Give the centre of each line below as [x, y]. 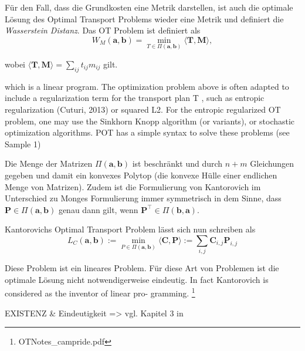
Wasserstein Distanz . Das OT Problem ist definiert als [103, 30]
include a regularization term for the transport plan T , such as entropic [135, 98]
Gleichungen [272, 163]
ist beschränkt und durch [177, 163]
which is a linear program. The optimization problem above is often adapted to [147, 86]
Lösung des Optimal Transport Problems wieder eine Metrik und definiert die [144, 18]
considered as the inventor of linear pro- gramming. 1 [100, 292]
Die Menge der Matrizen [49, 163]
